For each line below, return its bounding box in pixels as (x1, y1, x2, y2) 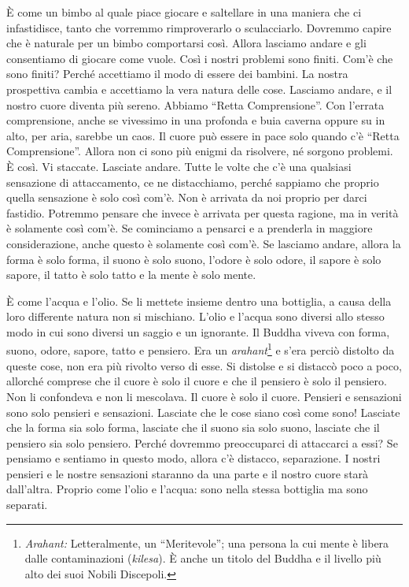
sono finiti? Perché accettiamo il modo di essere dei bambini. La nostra (6, 65, 348, 82)
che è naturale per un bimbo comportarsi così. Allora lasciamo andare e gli (6, 35, 367, 51)
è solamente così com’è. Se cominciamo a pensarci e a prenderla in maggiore (6, 220, 373, 236)
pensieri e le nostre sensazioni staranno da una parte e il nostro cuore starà (6, 465, 369, 481)
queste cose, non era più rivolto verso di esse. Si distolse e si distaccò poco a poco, (6, 357, 402, 373)
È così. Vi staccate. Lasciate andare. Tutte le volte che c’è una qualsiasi (6, 158, 352, 174)
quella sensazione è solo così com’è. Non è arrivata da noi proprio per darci (6, 189, 367, 206)
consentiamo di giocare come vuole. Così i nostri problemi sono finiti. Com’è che (6, 50, 393, 66)
